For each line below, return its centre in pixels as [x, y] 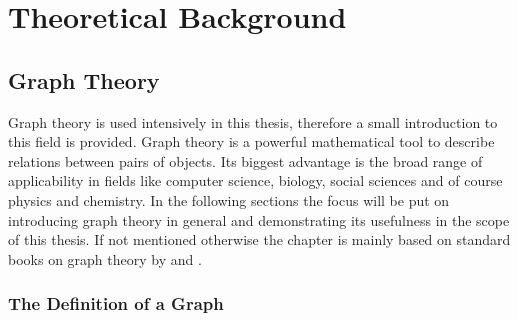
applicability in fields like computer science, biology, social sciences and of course [255, 180]
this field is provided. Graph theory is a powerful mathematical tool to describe [251, 141]
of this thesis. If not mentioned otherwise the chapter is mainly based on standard [259, 239]
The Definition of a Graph [116, 303]
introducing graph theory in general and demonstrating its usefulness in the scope [259, 219]
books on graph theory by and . [105, 258]
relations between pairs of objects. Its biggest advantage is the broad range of [245, 160]
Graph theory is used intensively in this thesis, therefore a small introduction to [253, 121]
